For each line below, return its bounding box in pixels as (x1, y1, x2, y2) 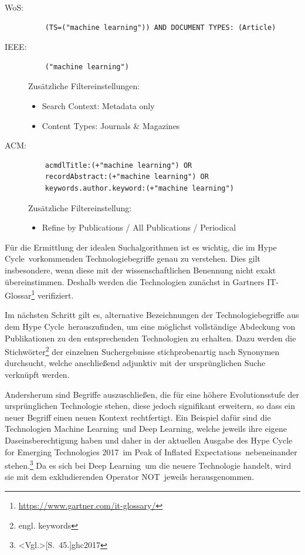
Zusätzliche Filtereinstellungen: (28, 80, 140, 92)
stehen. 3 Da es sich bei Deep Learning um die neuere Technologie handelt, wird (5, 458, 292, 471)
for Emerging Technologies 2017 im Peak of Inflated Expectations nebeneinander (5, 445, 297, 458)
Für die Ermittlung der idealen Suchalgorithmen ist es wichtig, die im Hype (5, 241, 277, 253)
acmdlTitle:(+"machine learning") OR (45, 161, 192, 170)
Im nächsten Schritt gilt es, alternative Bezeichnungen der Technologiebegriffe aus (5, 309, 299, 321)
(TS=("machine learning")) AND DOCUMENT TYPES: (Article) (45, 23, 276, 32)
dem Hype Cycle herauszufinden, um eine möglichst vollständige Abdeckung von (5, 320, 296, 332)
